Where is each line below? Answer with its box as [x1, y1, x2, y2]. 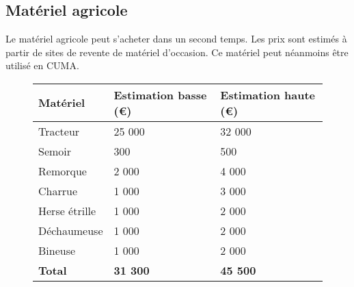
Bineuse [38, 242, 76, 258]
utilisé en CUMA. [5, 58, 79, 73]
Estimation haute [220, 86, 316, 103]
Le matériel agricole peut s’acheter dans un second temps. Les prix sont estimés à [5, 32, 347, 46]
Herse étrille [38, 202, 96, 219]
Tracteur [38, 123, 80, 139]
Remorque [38, 162, 87, 179]
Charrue [38, 182, 77, 199]
